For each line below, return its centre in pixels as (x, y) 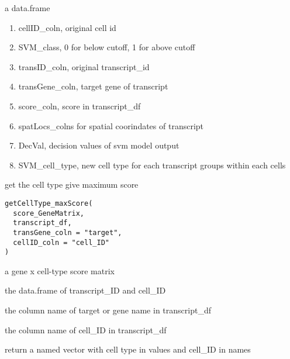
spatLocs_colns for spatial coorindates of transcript (111, 125)
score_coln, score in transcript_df (80, 106)
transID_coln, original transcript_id (84, 66)
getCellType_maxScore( (49, 203)
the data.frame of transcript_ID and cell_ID (85, 290)
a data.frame (27, 8)
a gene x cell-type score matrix (60, 270)
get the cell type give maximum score (72, 184)
